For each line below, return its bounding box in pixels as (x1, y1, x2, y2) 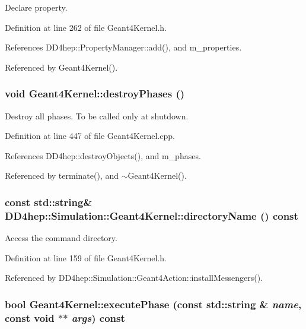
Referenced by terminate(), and (5, 169, 119, 182)
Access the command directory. (5, 232, 117, 244)
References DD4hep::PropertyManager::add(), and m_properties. (5, 41, 242, 53)
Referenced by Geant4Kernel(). (5, 61, 118, 73)
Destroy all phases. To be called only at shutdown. (5, 109, 189, 122)
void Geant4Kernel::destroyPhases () (5, 86, 185, 101)
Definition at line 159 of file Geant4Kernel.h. (5, 251, 167, 264)
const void (5, 310, 55, 325)
